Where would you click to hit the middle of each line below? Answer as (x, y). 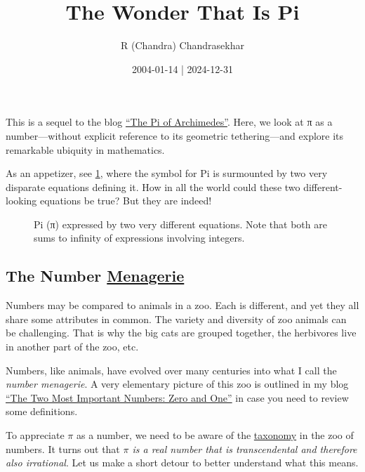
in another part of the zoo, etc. (72, 347)
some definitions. (42, 411)
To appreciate (35, 435)
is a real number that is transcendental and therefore (245, 448)
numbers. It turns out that (63, 448)
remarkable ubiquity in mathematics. (85, 149)
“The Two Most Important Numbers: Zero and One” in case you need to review (177, 397)
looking (21, 201)
